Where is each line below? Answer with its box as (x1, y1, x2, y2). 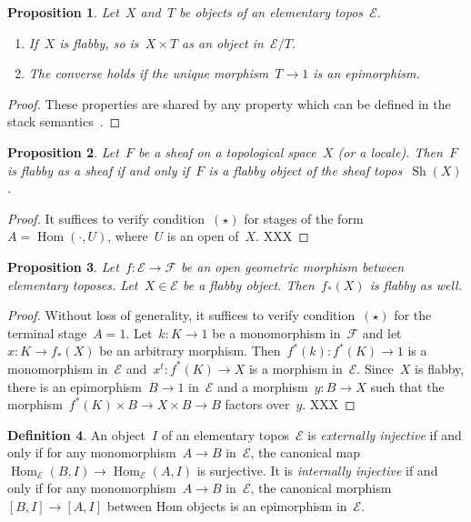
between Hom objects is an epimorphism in (106, 497, 347, 516)
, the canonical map (250, 443, 361, 462)
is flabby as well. (369, 275, 462, 294)
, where (107, 226, 148, 246)
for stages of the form (244, 208, 364, 227)
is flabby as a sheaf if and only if (7, 160, 190, 179)
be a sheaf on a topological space (137, 142, 316, 161)
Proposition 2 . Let (7, 142, 119, 161)
